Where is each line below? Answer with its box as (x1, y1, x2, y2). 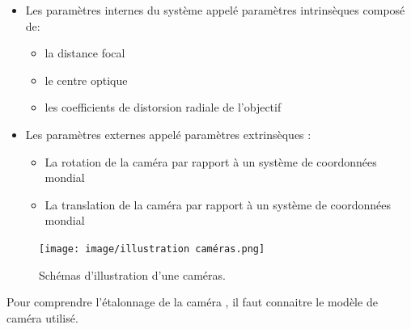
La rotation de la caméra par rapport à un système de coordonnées (44, 153, 377, 170)
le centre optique (44, 71, 128, 88)
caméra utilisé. (6, 309, 78, 326)
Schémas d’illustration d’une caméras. (39, 266, 226, 283)
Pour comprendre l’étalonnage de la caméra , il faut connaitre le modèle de (6, 293, 378, 310)
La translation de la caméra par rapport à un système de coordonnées (44, 196, 391, 213)
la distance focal (44, 44, 125, 61)
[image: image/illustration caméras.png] (39, 243, 265, 255)
